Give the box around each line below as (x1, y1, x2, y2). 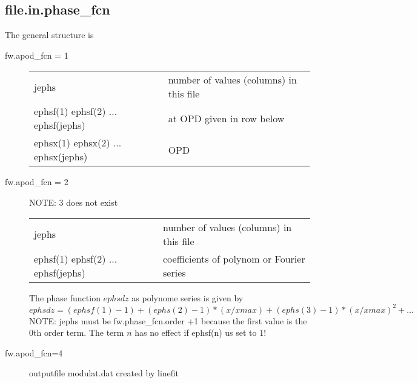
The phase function (29, 291, 101, 304)
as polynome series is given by (131, 291, 244, 304)
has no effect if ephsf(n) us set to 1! (134, 326, 267, 339)
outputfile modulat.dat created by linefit (29, 367, 179, 379)
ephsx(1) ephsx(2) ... (34, 136, 122, 150)
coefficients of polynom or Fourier (163, 251, 305, 266)
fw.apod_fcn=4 (5, 346, 63, 359)
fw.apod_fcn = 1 (5, 48, 68, 61)
